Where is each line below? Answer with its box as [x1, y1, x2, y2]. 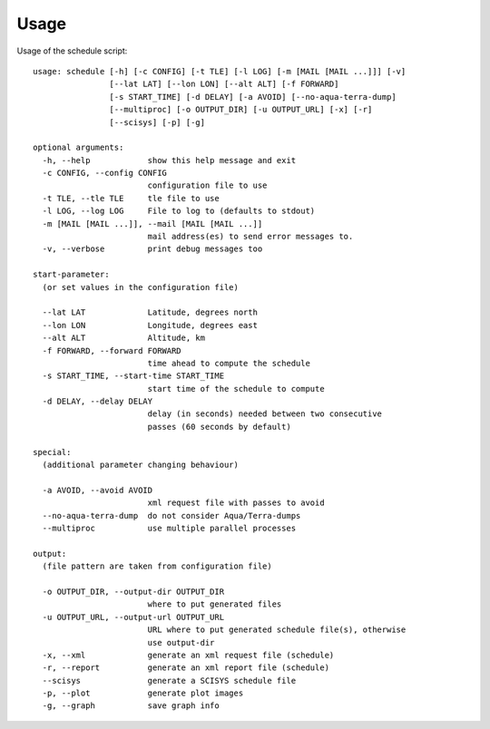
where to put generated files [147, 599, 282, 609]
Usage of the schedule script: [16, 45, 128, 56]
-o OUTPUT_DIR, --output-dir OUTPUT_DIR [42, 586, 225, 597]
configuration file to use [147, 180, 268, 190]
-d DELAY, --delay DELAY [42, 396, 153, 407]
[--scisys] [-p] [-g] [109, 117, 206, 127]
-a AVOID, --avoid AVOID [42, 485, 153, 495]
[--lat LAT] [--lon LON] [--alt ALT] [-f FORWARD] [109, 79, 339, 90]
